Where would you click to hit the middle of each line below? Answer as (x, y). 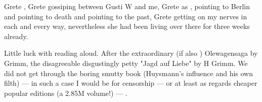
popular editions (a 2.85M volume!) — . (66, 93)
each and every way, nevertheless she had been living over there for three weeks (127, 26)
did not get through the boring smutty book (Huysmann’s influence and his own (128, 73)
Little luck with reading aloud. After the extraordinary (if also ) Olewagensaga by (131, 53)
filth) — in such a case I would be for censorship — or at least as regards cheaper (131, 83)
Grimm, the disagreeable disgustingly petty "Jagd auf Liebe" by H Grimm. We (126, 63)
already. (16, 36)
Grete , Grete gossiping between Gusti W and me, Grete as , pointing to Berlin (127, 6)
